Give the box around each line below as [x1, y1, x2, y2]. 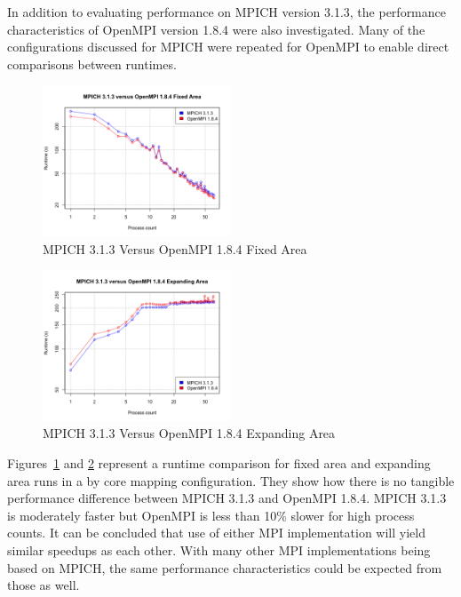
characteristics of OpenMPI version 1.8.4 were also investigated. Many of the [7, 20, 425, 38]
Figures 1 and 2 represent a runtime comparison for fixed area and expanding [7, 453, 431, 472]
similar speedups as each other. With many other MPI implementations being [7, 540, 431, 559]
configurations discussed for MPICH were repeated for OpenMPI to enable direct [7, 37, 449, 56]
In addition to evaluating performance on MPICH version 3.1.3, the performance [7, 3, 447, 20]
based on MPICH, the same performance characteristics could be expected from [7, 558, 442, 577]
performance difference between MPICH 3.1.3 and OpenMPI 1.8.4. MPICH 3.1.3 [7, 489, 447, 507]
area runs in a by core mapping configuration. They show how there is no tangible [7, 471, 455, 490]
